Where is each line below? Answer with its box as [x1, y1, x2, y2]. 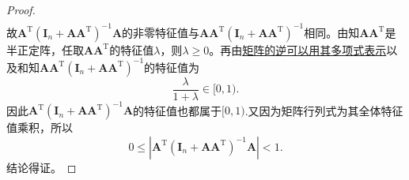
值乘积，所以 [6, 119, 73, 136]
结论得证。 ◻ [6, 159, 77, 175]
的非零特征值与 [122, 24, 200, 40]
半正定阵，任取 [6, 41, 84, 58]
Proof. [6, 2, 36, 17]
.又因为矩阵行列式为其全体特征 [244, 102, 403, 118]
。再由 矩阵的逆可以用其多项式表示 [209, 41, 387, 58]
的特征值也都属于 [133, 102, 222, 118]
